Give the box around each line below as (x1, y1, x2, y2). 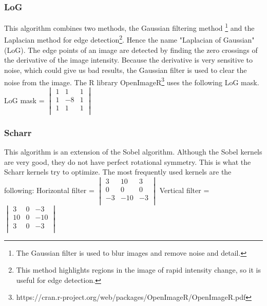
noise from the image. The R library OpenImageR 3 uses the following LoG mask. (4, 75, 259, 87)
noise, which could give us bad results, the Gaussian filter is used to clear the (4, 64, 247, 75)
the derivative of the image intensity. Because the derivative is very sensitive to (4, 54, 253, 65)
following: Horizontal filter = (4, 184, 94, 195)
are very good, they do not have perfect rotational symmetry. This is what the (4, 156, 251, 167)
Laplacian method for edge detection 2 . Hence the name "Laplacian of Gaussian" (4, 33, 255, 45)
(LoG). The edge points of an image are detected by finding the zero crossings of (4, 44, 258, 55)
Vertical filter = (159, 184, 209, 195)
